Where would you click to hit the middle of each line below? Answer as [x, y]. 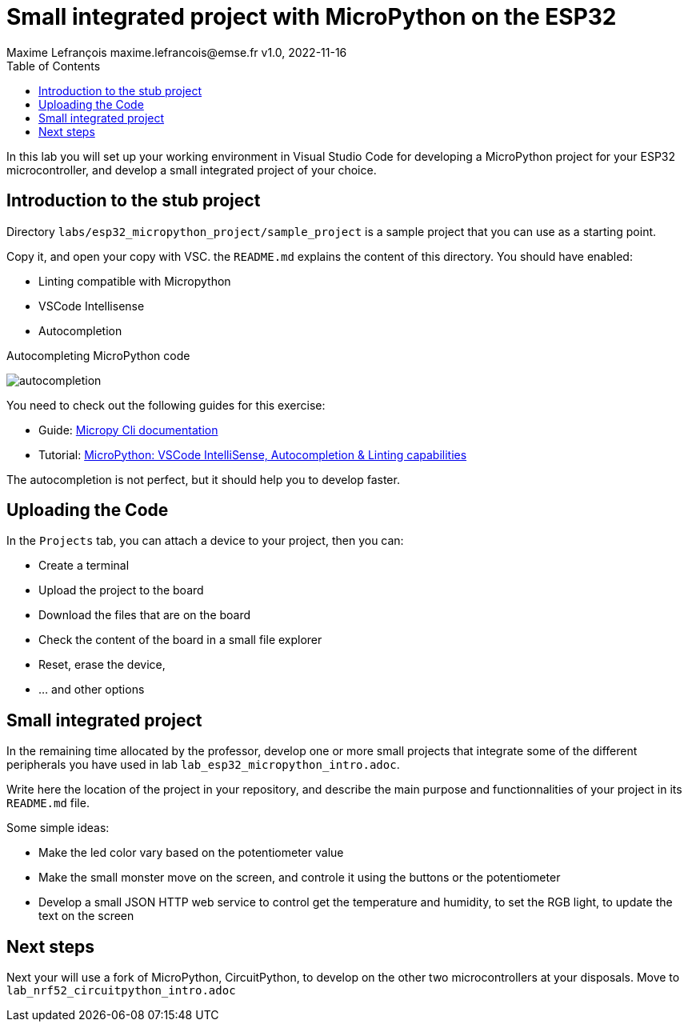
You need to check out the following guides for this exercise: [166, 405]
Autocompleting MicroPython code [98, 355]
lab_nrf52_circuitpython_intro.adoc [121, 991]
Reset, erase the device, [102, 665]
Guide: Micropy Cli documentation [128, 430]
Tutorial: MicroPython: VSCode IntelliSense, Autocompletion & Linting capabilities [253, 454]
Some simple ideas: [58, 828]
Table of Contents [54, 66]
